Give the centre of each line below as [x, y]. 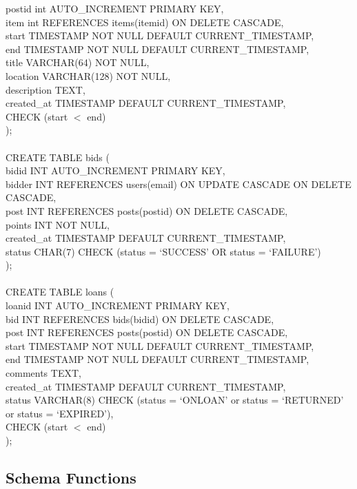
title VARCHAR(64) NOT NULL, [78, 62]
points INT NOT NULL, [58, 224]
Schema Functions [71, 477]
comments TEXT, [43, 373]
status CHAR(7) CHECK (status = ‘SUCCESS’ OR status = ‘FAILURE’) [163, 251]
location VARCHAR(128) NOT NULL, [88, 75]
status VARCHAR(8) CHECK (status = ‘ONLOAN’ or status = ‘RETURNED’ [175, 400]
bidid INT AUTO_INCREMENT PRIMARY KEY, [115, 170]
